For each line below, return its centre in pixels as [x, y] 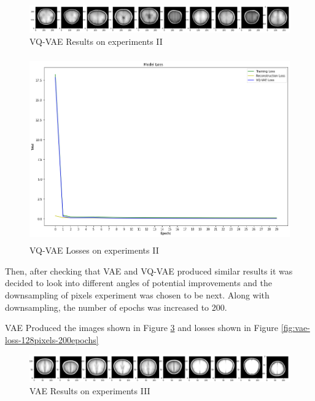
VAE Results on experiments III [90, 390]
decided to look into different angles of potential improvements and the [139, 283]
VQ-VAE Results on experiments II [96, 41]
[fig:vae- [295, 328]
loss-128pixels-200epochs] [52, 339]
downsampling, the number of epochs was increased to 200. [116, 307]
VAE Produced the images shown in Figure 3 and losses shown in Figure [142, 328]
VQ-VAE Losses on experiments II [94, 250]
